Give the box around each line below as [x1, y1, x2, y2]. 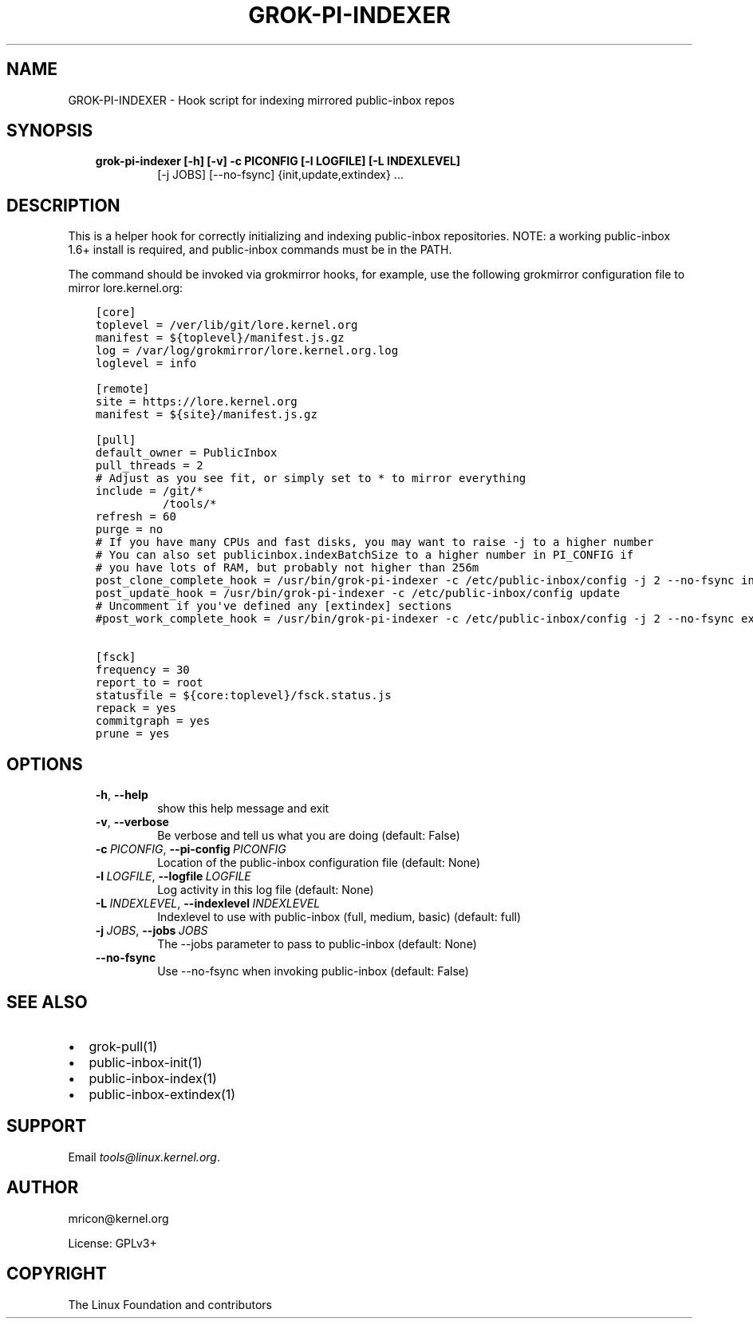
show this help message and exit [157, 801, 329, 816]
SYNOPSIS [6, 121, 93, 141]
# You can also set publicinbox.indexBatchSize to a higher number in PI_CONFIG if [95, 548, 634, 562]
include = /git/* [95, 485, 203, 498]
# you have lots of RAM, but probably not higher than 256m [95, 561, 479, 575]
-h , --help [95, 788, 148, 802]
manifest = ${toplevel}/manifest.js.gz [95, 331, 345, 345]
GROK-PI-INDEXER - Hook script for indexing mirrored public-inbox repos [68, 93, 455, 107]
